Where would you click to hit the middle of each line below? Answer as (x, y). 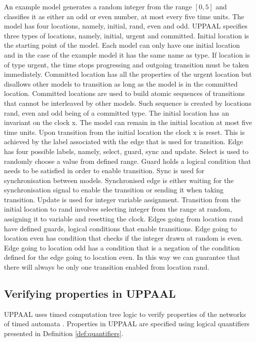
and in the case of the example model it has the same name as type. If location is (127, 54)
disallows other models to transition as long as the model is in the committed (121, 83)
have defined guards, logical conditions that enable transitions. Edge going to (121, 228)
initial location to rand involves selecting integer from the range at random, (118, 209)
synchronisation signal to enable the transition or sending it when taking (114, 190)
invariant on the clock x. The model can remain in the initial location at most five (128, 122)
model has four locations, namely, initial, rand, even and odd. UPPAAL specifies (126, 26)
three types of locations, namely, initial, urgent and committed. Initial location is (127, 35)
